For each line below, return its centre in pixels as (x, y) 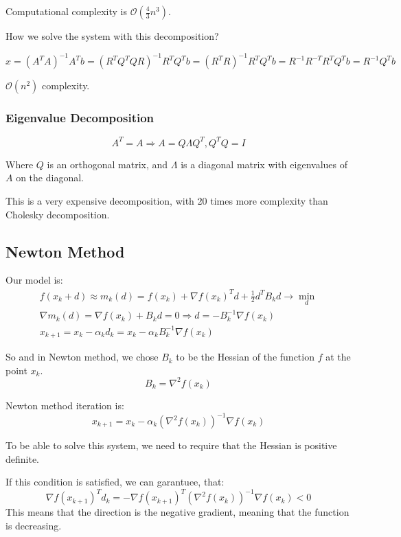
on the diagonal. (50, 178)
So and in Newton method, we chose (82, 357)
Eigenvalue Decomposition (80, 118)
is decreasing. (34, 525)
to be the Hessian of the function (245, 357)
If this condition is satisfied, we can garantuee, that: (115, 482)
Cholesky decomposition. (58, 214)
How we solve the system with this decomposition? (112, 36)
